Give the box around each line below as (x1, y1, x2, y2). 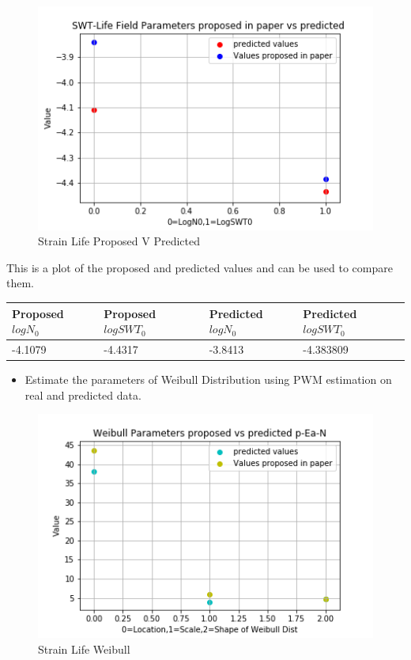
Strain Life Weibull (38, 640, 130, 657)
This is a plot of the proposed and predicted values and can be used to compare (6, 259, 393, 275)
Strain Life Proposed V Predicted (38, 233, 200, 249)
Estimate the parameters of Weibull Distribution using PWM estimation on (25, 371, 392, 388)
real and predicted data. (25, 386, 141, 403)
